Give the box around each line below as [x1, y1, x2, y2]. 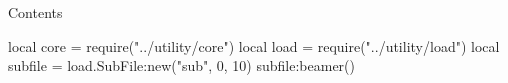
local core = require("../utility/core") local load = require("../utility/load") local [8, 35, 500, 56]
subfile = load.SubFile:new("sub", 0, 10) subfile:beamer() [8, 55, 355, 76]
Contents [8, 2, 63, 22]
